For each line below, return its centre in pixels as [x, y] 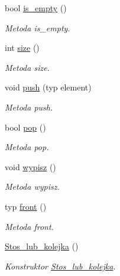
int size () [22, 48]
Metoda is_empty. [38, 27]
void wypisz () [30, 166]
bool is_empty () [36, 8]
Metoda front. [29, 226]
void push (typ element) [48, 87]
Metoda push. [29, 107]
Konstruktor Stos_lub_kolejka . [60, 266]
